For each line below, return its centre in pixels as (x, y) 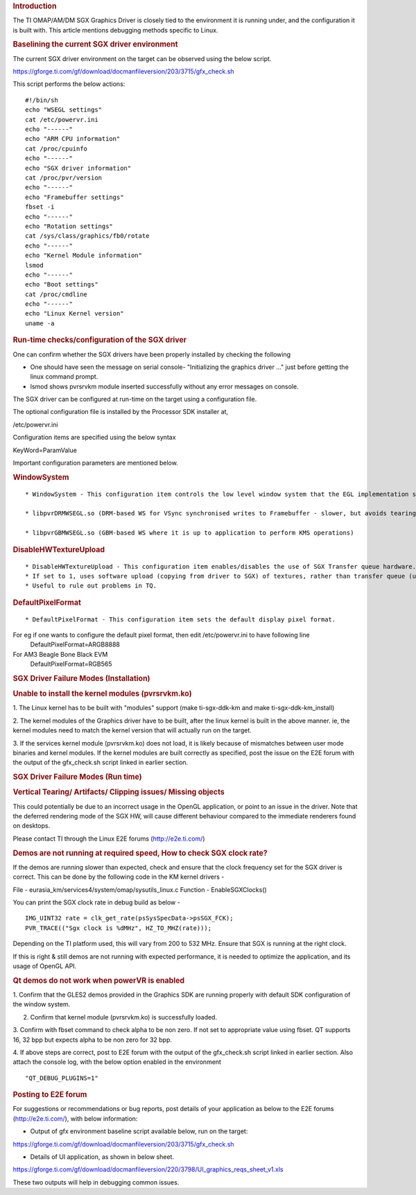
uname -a (40, 323)
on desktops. (32, 826)
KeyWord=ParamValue (45, 450)
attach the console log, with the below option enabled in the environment (117, 1062)
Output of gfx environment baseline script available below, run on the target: (139, 1131)
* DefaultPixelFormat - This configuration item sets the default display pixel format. (181, 619)
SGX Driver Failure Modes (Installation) (81, 678)
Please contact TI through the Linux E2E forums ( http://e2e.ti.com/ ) (109, 839)
